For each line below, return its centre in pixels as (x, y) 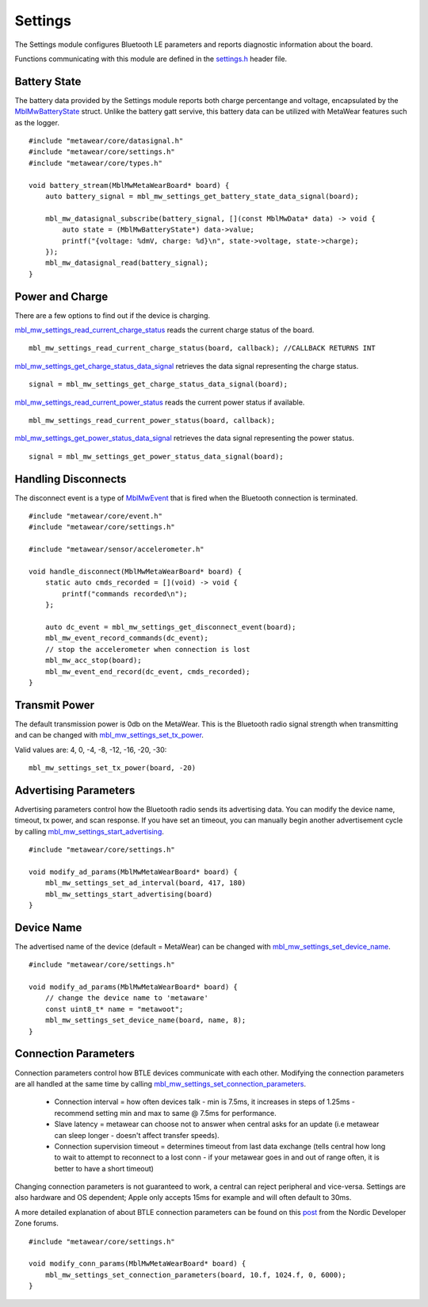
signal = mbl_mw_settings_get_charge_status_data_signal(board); (159, 384)
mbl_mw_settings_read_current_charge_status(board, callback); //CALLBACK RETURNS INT (202, 348)
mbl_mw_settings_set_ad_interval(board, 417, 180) (145, 883)
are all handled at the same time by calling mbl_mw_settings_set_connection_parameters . (160, 1083)
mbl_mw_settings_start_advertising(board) (129, 894)
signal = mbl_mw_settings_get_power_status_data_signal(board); (157, 456)
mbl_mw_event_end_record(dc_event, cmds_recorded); (147, 671)
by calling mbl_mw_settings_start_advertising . (89, 831)
